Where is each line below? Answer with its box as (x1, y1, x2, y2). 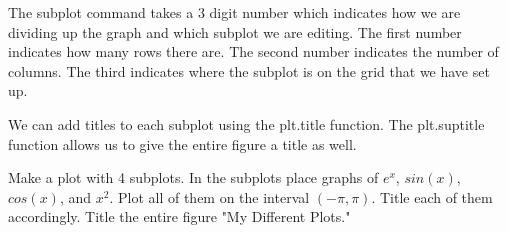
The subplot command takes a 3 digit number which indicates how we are (8, 2, 461, 22)
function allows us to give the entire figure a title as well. (8, 133, 357, 154)
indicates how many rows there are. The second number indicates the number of (8, 41, 499, 62)
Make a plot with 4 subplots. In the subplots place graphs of (8, 167, 379, 188)
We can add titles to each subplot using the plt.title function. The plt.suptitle (8, 113, 485, 134)
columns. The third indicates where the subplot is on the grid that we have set (8, 60, 490, 81)
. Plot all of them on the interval (109, 186, 310, 207)
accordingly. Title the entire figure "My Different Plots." (8, 206, 351, 227)
